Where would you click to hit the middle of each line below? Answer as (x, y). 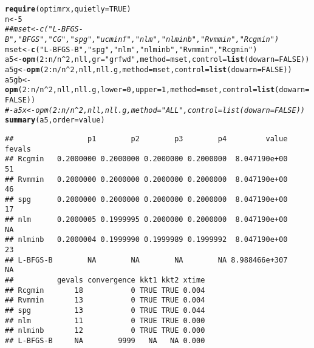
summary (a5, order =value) (55, 120)
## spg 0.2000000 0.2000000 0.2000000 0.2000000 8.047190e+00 (146, 199)
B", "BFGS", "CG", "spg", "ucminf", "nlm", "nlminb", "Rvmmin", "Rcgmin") (142, 39)
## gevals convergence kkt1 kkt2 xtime (105, 280)
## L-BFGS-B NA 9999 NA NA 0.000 (105, 341)
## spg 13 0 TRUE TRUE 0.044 (105, 311)
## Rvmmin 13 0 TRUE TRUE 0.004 (105, 300)
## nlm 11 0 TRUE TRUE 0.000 (105, 320)
